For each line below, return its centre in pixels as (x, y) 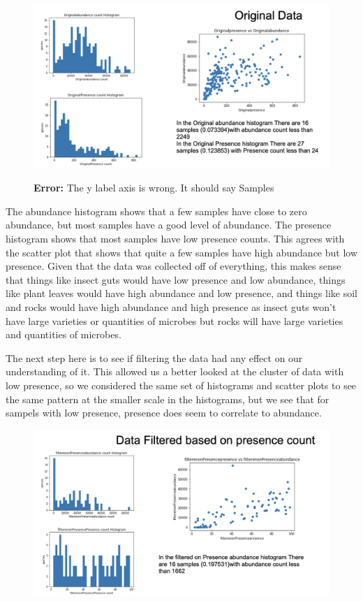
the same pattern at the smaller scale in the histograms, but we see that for (168, 399)
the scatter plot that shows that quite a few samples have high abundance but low (182, 252)
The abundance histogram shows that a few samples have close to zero (156, 211)
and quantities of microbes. (64, 334)
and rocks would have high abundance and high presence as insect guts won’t (171, 307)
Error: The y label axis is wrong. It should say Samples (154, 188)
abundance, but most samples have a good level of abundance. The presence (169, 225)
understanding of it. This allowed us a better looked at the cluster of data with (175, 371)
